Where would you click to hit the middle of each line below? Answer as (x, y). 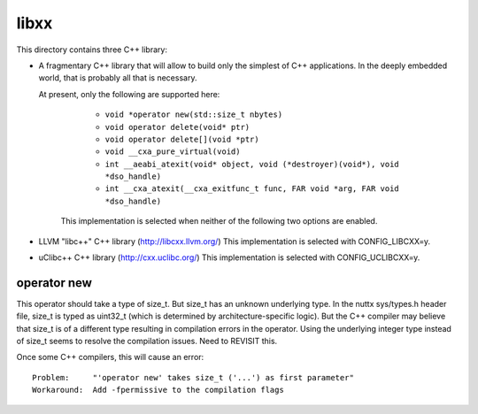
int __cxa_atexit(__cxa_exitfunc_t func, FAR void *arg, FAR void (252, 189)
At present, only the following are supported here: (129, 94)
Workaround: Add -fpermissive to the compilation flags (158, 390)
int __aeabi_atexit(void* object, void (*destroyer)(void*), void (252, 164)
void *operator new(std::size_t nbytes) (194, 115)
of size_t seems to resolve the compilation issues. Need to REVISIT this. (147, 341)
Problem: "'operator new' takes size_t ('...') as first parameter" (193, 377)
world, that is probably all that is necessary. (118, 78)
